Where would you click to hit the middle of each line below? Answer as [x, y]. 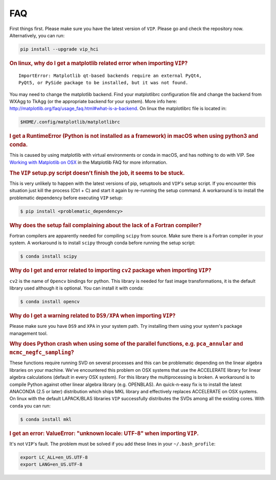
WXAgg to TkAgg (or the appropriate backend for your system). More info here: [93, 101]
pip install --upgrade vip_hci [60, 49]
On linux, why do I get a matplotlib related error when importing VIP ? [99, 63]
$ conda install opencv [50, 302]
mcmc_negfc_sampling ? [42, 352]
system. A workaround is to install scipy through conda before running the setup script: [102, 243]
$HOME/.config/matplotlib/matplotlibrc [70, 122]
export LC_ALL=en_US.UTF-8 [54, 458]
